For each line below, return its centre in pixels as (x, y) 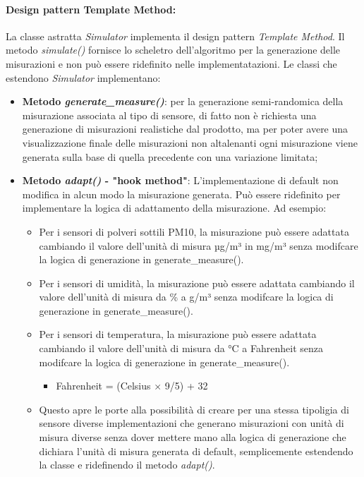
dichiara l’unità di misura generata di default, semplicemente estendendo (196, 451)
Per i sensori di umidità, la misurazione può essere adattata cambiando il (197, 283)
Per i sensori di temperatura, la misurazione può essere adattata (178, 334)
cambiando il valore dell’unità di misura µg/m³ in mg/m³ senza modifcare (199, 245)
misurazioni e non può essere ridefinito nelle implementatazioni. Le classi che (171, 63)
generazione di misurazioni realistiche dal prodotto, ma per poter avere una (185, 129)
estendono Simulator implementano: (83, 77)
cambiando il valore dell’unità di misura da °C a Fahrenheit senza (181, 348)
